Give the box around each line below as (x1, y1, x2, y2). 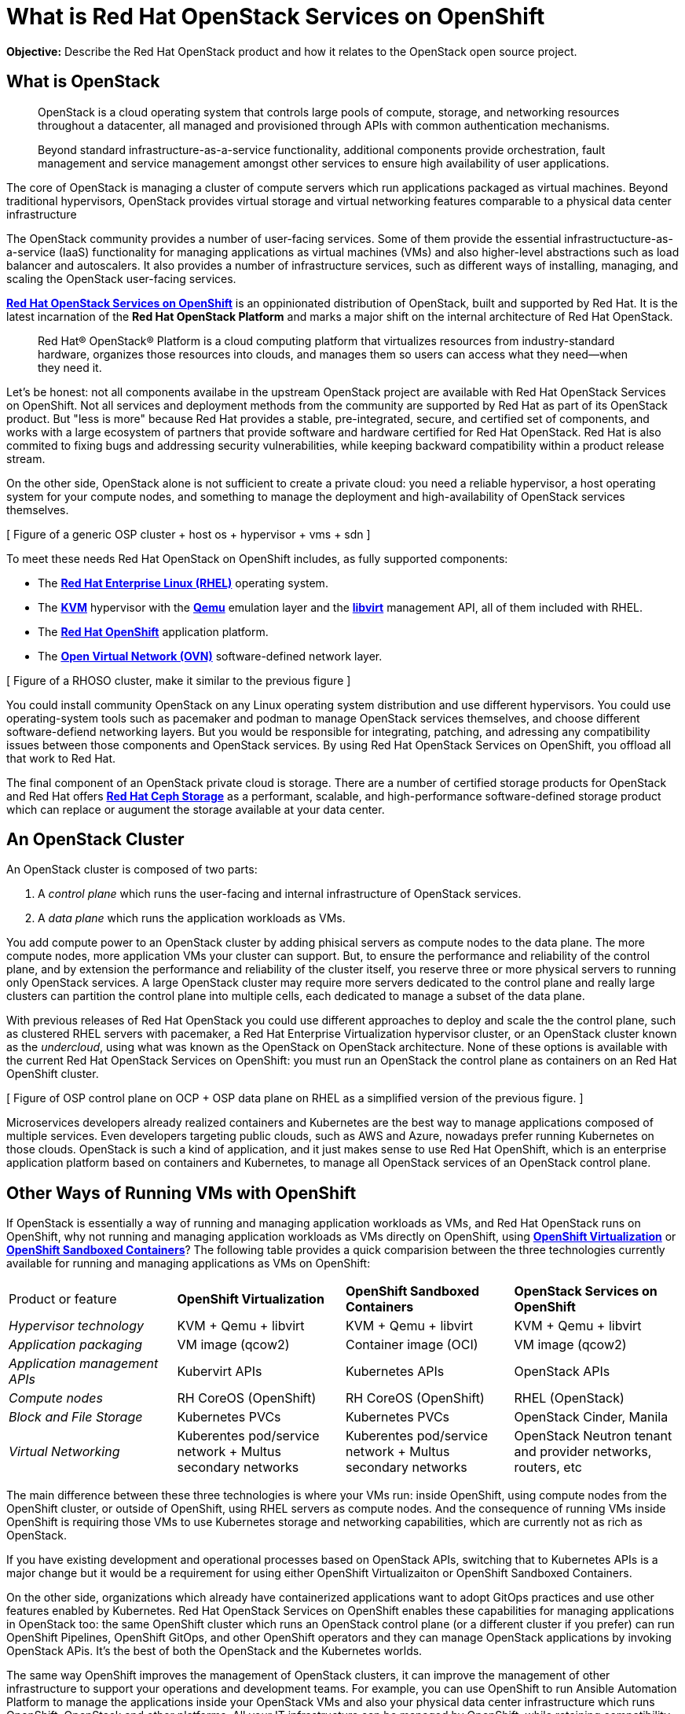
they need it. (38, 360, 102, 374)
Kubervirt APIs (177, 1363, 262, 1380)
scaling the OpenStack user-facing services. (6, 271, 236, 285)
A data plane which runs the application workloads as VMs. (38, 911, 346, 925)
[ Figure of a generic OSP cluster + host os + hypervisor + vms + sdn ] (6, 527, 371, 541)
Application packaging (9, 1337, 143, 1353)
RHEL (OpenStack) (514, 1390, 625, 1407)
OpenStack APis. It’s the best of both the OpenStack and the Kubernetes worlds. (6, 1644, 423, 1658)
